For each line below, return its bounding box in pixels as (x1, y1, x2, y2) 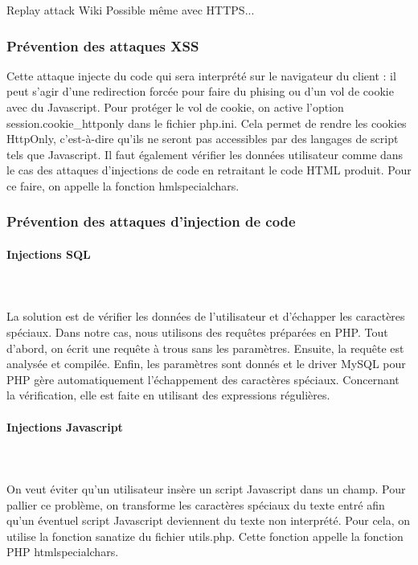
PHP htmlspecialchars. (6, 543, 119, 560)
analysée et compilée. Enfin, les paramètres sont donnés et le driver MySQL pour (6, 355, 406, 372)
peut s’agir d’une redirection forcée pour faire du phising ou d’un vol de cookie (6, 83, 394, 100)
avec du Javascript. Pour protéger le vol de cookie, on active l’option (6, 99, 344, 115)
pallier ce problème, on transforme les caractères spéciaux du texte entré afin (6, 496, 385, 513)
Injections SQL (6, 246, 91, 262)
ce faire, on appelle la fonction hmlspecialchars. (6, 177, 240, 194)
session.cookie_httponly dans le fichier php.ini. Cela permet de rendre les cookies (6, 114, 407, 131)
